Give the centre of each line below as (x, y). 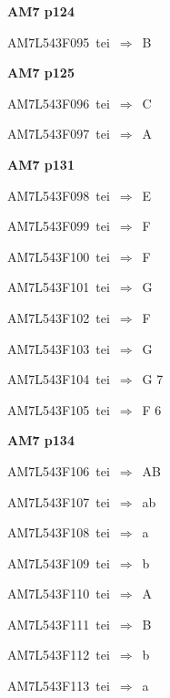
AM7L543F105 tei (59, 409)
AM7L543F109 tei (59, 563)
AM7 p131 (41, 164)
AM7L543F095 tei (59, 42)
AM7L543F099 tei (59, 226)
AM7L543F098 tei (59, 195)
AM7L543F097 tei (59, 134)
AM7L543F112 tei (59, 655)
